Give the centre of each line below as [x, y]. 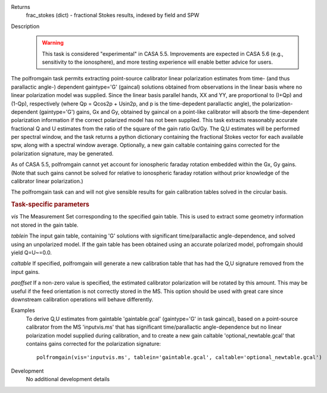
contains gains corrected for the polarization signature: [93, 344]
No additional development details [68, 379]
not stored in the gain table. [45, 225]
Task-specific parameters [50, 204]
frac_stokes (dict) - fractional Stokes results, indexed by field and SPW [113, 15]
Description [25, 26]
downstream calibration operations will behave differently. [82, 299]
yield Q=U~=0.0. [31, 252]
